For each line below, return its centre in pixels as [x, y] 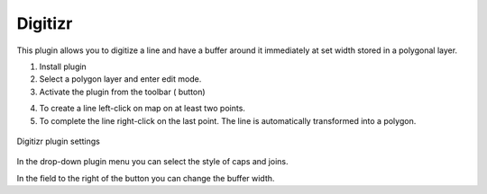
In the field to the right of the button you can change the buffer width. [146, 178]
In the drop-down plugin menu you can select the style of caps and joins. [152, 162]
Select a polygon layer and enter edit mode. [120, 79]
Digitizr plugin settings [59, 141]
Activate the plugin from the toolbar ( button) [123, 92]
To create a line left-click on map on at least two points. [142, 109]
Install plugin [63, 66]
